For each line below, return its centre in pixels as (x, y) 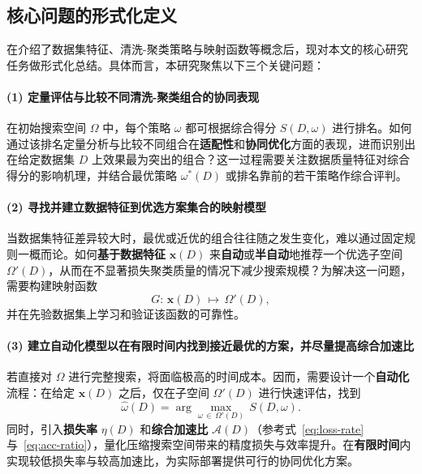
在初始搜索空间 (46, 128)
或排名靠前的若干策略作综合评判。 (316, 175)
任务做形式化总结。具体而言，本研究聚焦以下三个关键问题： (166, 64)
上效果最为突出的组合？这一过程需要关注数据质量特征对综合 (250, 159)
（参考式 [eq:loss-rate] (308, 428)
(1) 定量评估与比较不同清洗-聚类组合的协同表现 (133, 96)
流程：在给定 (41, 392)
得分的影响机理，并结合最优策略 (92, 175)
